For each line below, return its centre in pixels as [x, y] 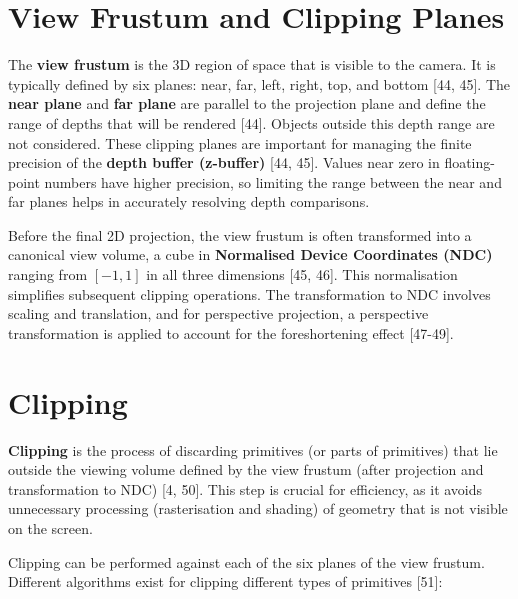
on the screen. [50, 527]
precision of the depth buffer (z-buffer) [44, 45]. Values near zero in [224, 162]
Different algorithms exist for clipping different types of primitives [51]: [225, 581]
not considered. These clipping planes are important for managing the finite [240, 142]
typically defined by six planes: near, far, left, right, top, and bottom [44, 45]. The [259, 83]
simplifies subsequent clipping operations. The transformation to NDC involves [249, 293]
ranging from [48, 274]
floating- [469, 162]
